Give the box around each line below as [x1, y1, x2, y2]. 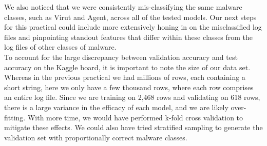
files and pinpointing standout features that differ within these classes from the [4, 31, 253, 42]
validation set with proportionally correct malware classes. [4, 132, 187, 142]
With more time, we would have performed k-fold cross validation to [27, 112, 243, 122]
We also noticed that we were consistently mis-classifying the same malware [4, 2, 242, 12]
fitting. [4, 112, 26, 122]
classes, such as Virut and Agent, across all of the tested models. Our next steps [4, 11, 257, 22]
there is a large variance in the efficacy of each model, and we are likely [4, 101, 228, 112]
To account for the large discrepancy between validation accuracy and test [4, 51, 238, 62]
